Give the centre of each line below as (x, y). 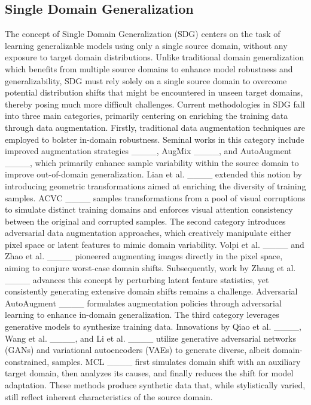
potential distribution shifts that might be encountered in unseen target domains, (154, 92)
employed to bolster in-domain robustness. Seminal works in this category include (155, 139)
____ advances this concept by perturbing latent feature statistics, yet (137, 279)
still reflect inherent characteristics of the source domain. (109, 396)
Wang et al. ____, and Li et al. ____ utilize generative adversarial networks (150, 338)
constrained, (27, 361)
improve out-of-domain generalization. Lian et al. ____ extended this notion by (153, 174)
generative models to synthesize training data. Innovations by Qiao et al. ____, (153, 326)
